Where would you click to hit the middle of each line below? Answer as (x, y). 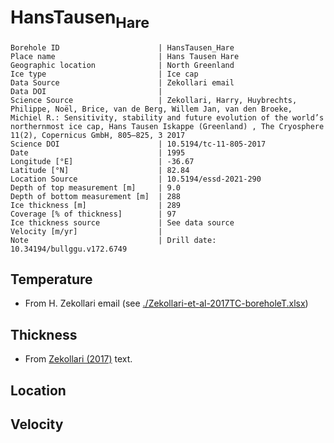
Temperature (51, 279)
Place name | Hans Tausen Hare (125, 56)
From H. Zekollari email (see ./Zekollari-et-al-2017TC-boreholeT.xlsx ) (166, 303)
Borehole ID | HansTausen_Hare (122, 47)
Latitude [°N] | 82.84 (100, 170)
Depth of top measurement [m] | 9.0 (96, 187)
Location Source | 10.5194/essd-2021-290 (136, 179)
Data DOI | (86, 91)
